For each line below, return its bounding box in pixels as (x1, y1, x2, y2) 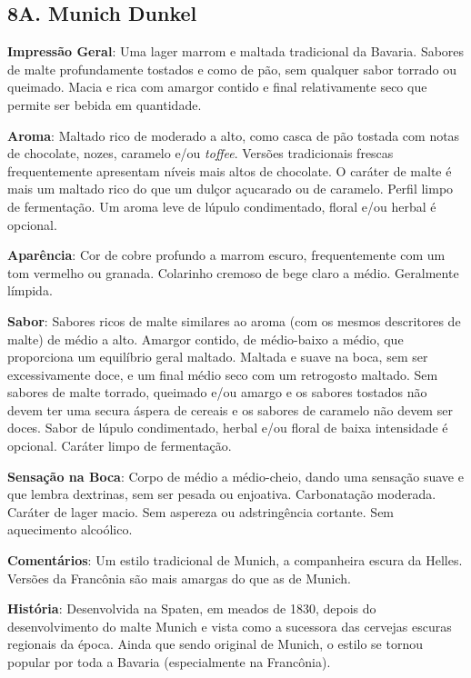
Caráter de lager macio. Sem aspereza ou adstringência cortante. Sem (7, 502, 395, 521)
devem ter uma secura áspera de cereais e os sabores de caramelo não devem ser (7, 400, 453, 419)
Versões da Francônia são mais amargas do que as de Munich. (7, 568, 351, 587)
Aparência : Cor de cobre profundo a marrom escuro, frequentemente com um (7, 245, 446, 264)
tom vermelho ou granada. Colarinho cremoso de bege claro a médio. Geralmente (7, 263, 459, 282)
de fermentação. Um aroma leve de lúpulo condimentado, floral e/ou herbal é (7, 196, 436, 215)
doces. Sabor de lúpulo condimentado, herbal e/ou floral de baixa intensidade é (7, 418, 448, 437)
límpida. (7, 281, 53, 300)
